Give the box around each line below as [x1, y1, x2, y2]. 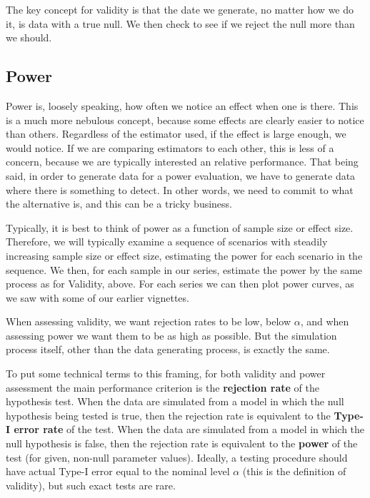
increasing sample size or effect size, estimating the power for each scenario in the [6, 248, 363, 263]
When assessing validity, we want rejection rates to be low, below [6, 314, 291, 329]
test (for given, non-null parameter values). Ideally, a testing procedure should [6, 449, 348, 464]
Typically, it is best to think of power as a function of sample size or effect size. [6, 220, 354, 235]
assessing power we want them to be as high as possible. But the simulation [6, 327, 337, 342]
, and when [300, 314, 349, 329]
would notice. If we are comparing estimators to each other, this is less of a [6, 140, 334, 155]
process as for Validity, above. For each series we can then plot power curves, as [6, 276, 354, 291]
